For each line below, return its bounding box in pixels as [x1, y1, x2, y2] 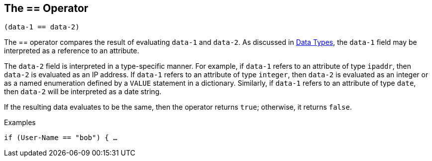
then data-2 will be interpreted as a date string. [4, 87, 162, 96]
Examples [4, 118, 36, 127]
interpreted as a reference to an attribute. [4, 46, 139, 55]
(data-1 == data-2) [4, 23, 80, 31]
